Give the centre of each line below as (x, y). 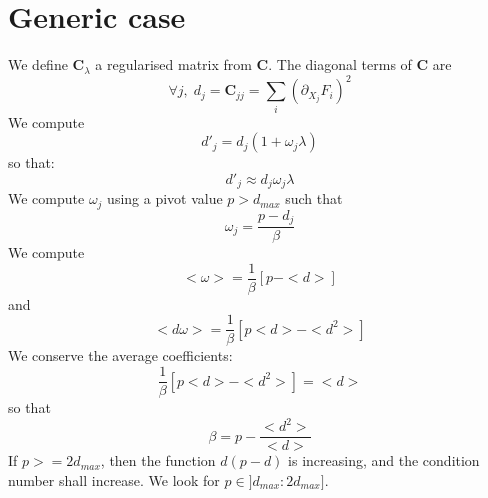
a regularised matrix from (173, 64)
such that (314, 198)
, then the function (158, 460)
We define (38, 64)
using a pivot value (165, 198)
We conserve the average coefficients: (120, 355)
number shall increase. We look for (114, 479)
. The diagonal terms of (340, 64)
